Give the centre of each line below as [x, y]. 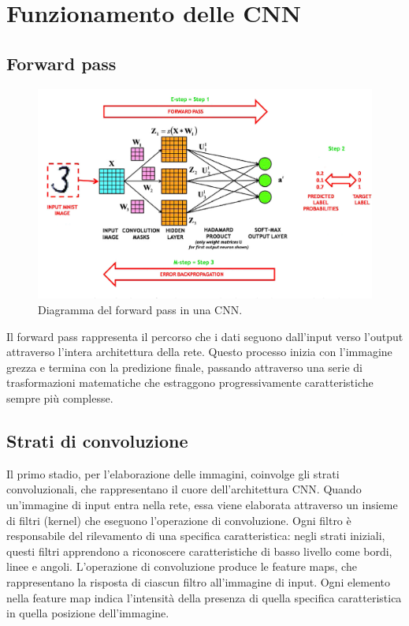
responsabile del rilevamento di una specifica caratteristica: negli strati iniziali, [196, 536]
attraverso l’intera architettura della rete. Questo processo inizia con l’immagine [199, 352]
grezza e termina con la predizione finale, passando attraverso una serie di [185, 367]
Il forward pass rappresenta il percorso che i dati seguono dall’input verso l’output [205, 336]
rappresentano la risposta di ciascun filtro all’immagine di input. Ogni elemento [199, 581]
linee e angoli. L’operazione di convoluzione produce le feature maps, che [182, 566]
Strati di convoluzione [97, 440]
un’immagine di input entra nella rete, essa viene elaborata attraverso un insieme [202, 504]
